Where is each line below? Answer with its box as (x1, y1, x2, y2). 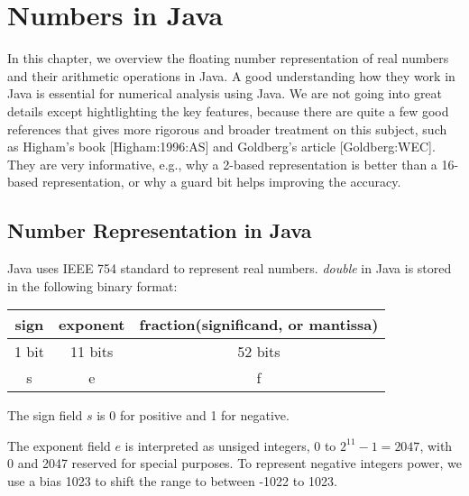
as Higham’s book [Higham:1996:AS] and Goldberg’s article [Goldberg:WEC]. (7, 137, 436, 156)
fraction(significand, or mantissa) (139, 314, 379, 335)
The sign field (7, 406, 83, 425)
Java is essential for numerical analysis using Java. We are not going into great (7, 84, 443, 103)
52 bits (237, 341, 280, 363)
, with (419, 436, 453, 455)
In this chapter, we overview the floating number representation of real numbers (7, 49, 449, 68)
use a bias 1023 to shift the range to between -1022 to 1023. (7, 472, 337, 491)
